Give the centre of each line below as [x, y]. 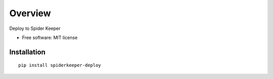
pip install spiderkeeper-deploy [60, 65]
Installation [27, 52]
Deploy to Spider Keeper [35, 28]
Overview [30, 13]
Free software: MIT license [50, 37]
